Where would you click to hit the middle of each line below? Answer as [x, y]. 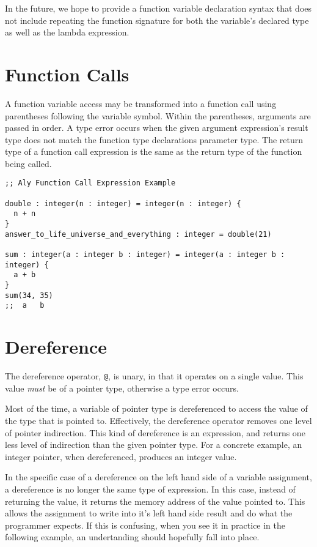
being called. [28, 163]
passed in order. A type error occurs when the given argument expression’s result [157, 128]
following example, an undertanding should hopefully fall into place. [132, 537]
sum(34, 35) [29, 295]
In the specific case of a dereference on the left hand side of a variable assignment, [158, 477]
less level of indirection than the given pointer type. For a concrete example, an [154, 445]
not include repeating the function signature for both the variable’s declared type [157, 20]
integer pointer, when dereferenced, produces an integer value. [121, 456]
